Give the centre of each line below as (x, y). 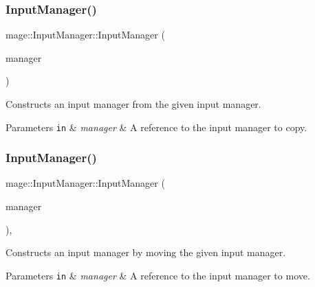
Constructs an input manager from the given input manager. (133, 104)
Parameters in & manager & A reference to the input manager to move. (158, 275)
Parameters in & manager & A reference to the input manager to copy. (156, 127)
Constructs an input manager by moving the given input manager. (146, 252)
